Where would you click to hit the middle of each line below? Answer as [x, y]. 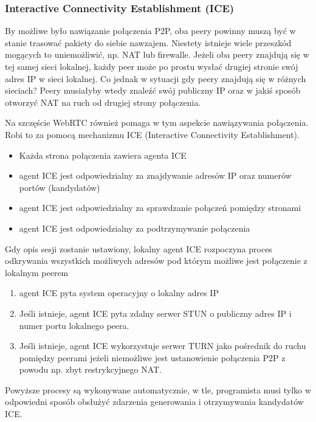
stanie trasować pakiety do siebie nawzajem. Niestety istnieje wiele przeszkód [148, 42]
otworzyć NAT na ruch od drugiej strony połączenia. [103, 102]
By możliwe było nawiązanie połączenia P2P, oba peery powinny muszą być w [150, 31]
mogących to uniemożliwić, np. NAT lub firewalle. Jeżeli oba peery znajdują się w [157, 54]
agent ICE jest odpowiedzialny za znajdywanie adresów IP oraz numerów [155, 175]
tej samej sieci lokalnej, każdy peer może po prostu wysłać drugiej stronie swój [152, 66]
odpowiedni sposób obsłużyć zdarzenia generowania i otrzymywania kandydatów [154, 402]
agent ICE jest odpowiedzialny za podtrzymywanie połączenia [135, 228]
